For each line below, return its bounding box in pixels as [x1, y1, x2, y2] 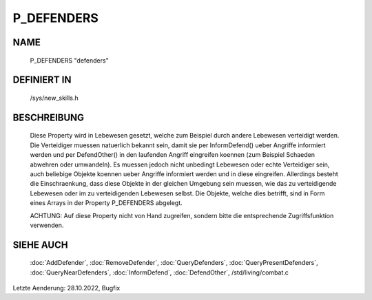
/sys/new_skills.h [30, 94, 79, 102]
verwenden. [30, 221, 64, 229]
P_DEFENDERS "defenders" [30, 56, 110, 65]
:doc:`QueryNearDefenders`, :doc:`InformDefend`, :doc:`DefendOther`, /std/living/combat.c [30, 268, 289, 277]
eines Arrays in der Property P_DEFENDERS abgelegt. [30, 199, 183, 207]
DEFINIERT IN [12, 74, 72, 86]
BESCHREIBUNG [12, 111, 85, 123]
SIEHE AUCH [12, 239, 68, 250]
